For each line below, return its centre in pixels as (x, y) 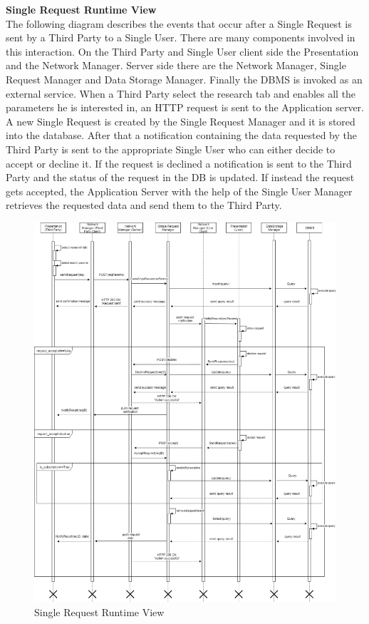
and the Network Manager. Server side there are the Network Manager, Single (176, 65)
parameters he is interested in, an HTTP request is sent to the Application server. (185, 107)
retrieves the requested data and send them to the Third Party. (144, 205)
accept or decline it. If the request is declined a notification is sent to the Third (179, 163)
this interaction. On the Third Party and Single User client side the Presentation (182, 51)
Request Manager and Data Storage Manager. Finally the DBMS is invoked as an (184, 79)
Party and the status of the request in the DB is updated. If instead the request (180, 177)
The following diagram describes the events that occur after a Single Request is (179, 23)
